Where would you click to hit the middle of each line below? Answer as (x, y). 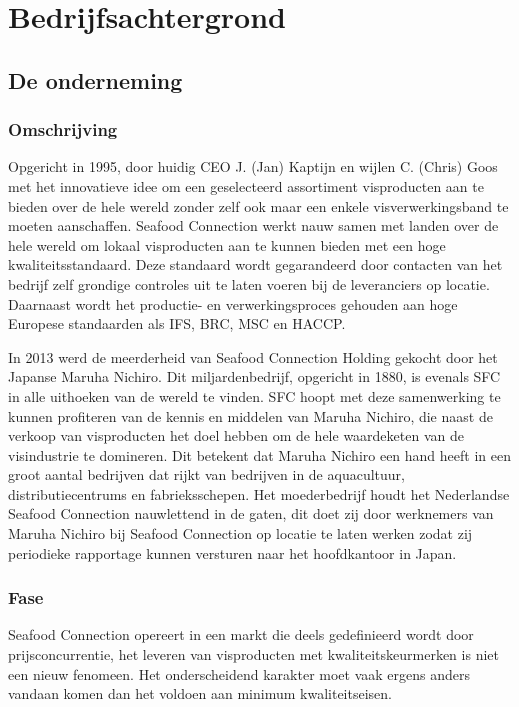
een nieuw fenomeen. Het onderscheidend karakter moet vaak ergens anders (239, 673)
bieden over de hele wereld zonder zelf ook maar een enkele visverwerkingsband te (258, 205)
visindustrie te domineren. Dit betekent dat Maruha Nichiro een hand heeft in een (259, 454)
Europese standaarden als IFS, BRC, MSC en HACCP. (177, 323)
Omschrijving (63, 129)
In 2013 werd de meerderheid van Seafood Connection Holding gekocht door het (253, 356)
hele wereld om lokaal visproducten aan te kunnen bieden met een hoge (227, 244)
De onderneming (95, 79)
